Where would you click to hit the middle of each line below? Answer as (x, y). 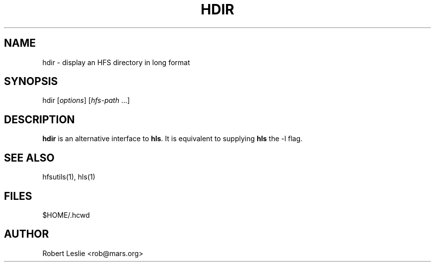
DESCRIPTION (39, 119)
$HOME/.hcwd (66, 215)
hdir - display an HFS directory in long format (116, 62)
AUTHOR (27, 234)
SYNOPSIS (31, 82)
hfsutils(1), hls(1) (69, 177)
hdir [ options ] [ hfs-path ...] (86, 100)
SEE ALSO (29, 158)
